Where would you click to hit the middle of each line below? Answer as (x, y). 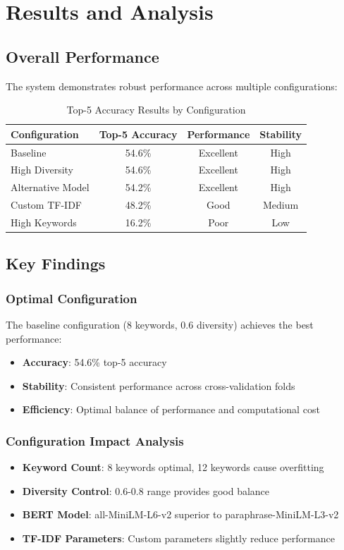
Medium (281, 205)
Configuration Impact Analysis (95, 440)
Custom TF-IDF (46, 205)
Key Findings (56, 263)
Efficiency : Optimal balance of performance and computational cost (171, 409)
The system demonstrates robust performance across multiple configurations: (172, 86)
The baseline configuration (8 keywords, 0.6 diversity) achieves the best (160, 325)
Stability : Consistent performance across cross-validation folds (159, 385)
